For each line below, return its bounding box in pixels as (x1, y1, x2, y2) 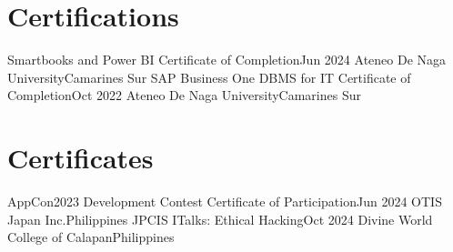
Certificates (7, 139, 154, 176)
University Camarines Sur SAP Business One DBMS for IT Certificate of (7, 67, 411, 86)
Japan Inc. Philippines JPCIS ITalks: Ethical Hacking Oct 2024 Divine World (7, 209, 433, 228)
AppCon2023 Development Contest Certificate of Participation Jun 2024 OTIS (7, 192, 442, 211)
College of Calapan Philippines (7, 227, 175, 247)
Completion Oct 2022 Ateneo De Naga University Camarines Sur (7, 86, 361, 105)
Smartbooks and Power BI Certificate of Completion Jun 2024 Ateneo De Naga (7, 50, 447, 69)
